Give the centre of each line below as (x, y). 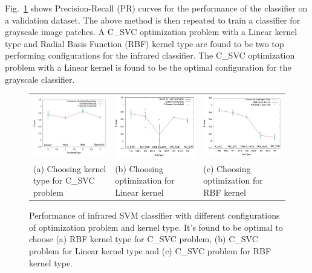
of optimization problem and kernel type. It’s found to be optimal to (156, 227)
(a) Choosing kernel (70, 168)
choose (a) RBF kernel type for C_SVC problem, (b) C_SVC (144, 239)
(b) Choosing (139, 168)
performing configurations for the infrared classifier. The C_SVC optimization (150, 55)
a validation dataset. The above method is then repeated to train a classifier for (153, 20)
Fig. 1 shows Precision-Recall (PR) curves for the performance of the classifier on (156, 8)
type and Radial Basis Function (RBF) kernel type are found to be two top (145, 43)
